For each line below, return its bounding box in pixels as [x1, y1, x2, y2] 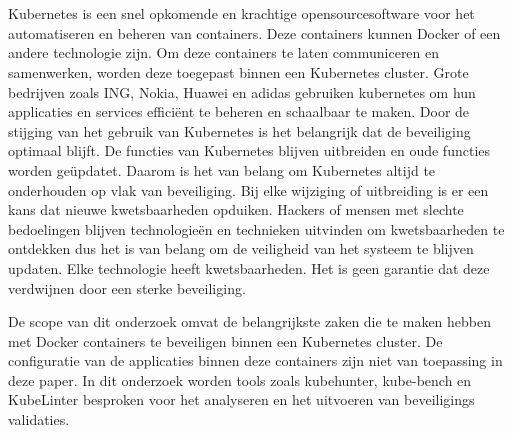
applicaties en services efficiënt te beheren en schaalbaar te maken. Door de [8, 101, 470, 122]
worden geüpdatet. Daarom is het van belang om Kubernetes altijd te [8, 159, 436, 180]
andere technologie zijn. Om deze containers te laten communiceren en [8, 42, 440, 63]
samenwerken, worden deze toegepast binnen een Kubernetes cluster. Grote [8, 61, 469, 82]
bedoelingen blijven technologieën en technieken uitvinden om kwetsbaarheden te [8, 218, 505, 239]
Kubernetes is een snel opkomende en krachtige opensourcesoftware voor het [8, 3, 475, 24]
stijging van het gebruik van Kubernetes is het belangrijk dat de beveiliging [8, 120, 471, 141]
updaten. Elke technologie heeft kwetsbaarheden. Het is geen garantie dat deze [8, 257, 490, 278]
